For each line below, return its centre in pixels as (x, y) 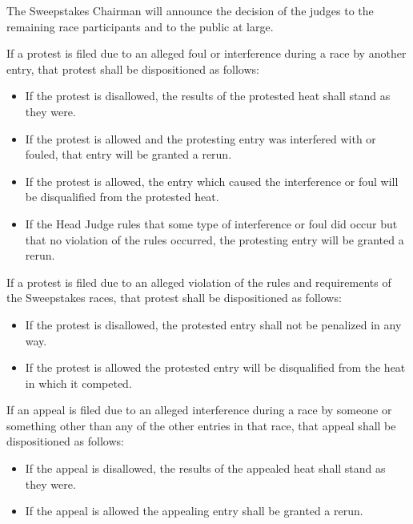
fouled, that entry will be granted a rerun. (128, 154)
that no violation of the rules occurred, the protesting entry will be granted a (215, 239)
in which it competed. (78, 383)
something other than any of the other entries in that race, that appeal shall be (201, 425)
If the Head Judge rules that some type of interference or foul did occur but (211, 223)
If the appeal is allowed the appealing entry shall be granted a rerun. (194, 511)
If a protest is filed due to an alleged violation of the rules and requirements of (199, 282)
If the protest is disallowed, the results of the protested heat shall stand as (208, 96)
